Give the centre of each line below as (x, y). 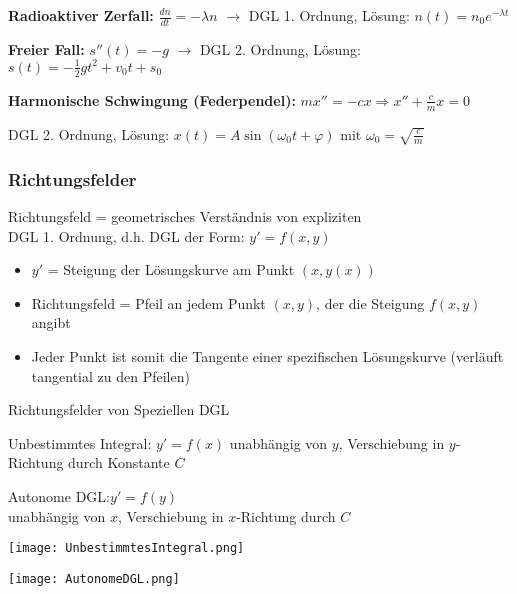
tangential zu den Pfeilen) (110, 375)
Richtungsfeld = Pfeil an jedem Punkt (148, 302)
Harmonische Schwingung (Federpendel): (152, 99)
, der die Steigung (370, 302)
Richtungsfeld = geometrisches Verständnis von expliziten (185, 216)
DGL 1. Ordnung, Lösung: (329, 15)
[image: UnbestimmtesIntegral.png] (126, 548)
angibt (51, 322)
